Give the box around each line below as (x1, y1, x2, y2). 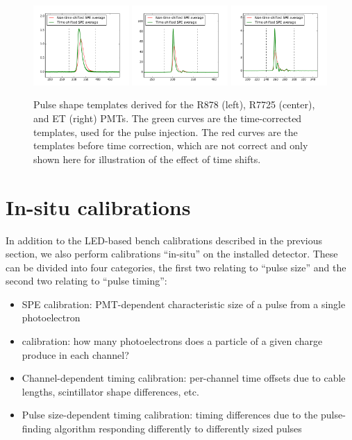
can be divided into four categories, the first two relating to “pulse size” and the (6, 260, 346, 274)
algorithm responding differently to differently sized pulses (54, 421, 302, 436)
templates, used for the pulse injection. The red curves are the (33, 124, 298, 139)
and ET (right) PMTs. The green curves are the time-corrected (33, 111, 302, 126)
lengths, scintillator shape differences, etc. (22, 384, 199, 398)
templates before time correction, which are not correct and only (33, 138, 308, 153)
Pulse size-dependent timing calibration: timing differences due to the (22, 407, 318, 422)
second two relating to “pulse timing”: (6, 273, 167, 288)
